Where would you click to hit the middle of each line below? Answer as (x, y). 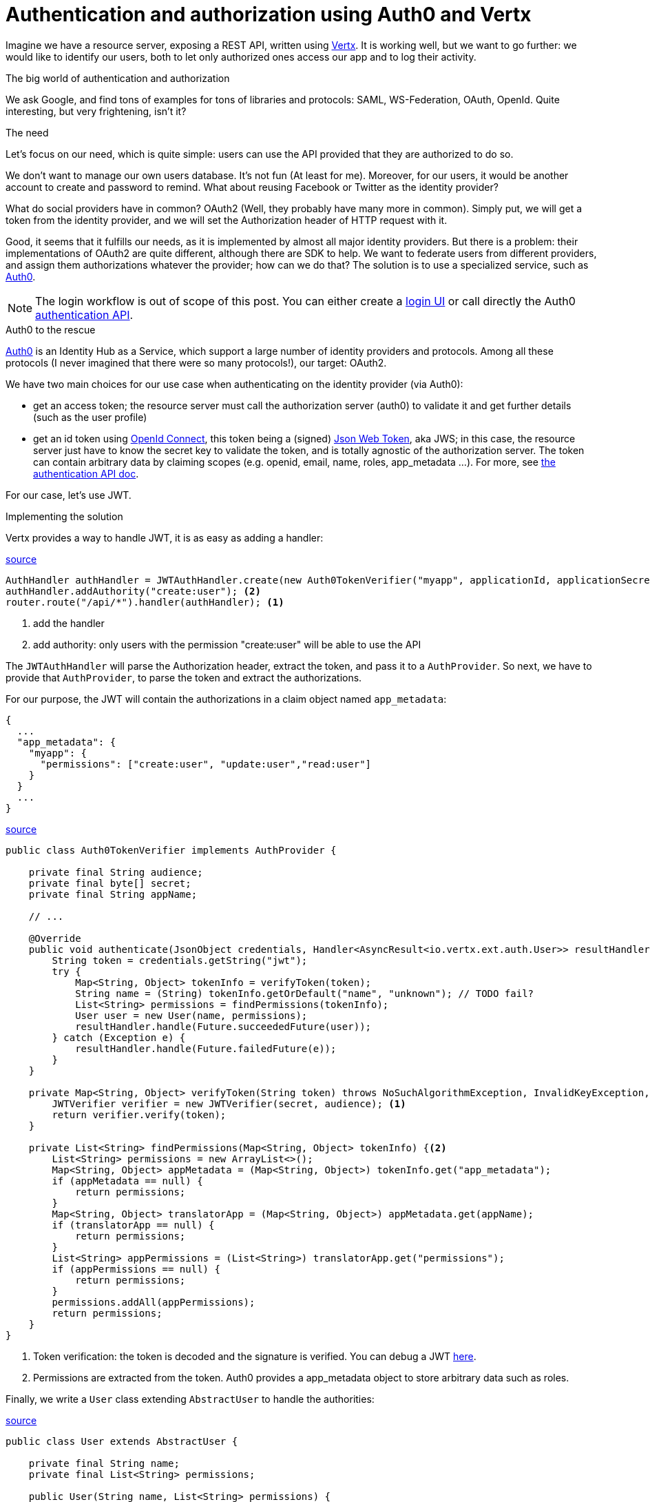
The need (27, 132)
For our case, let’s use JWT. (69, 495)
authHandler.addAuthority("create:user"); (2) (133, 591)
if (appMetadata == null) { (127, 1181)
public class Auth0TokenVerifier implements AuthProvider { (171, 850)
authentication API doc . (86, 473)
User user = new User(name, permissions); (191, 1015)
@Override (55, 938)
